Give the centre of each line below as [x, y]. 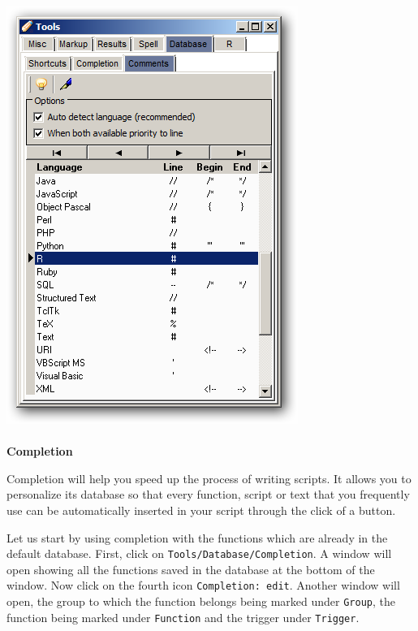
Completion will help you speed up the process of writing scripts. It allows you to [209, 478]
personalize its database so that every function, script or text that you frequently [208, 494]
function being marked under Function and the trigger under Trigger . [183, 617]
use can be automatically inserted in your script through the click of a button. [201, 510]
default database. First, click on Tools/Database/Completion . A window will [199, 553]
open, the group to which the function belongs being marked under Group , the [201, 601]
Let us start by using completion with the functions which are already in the [197, 537]
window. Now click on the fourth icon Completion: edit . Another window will [203, 585]
